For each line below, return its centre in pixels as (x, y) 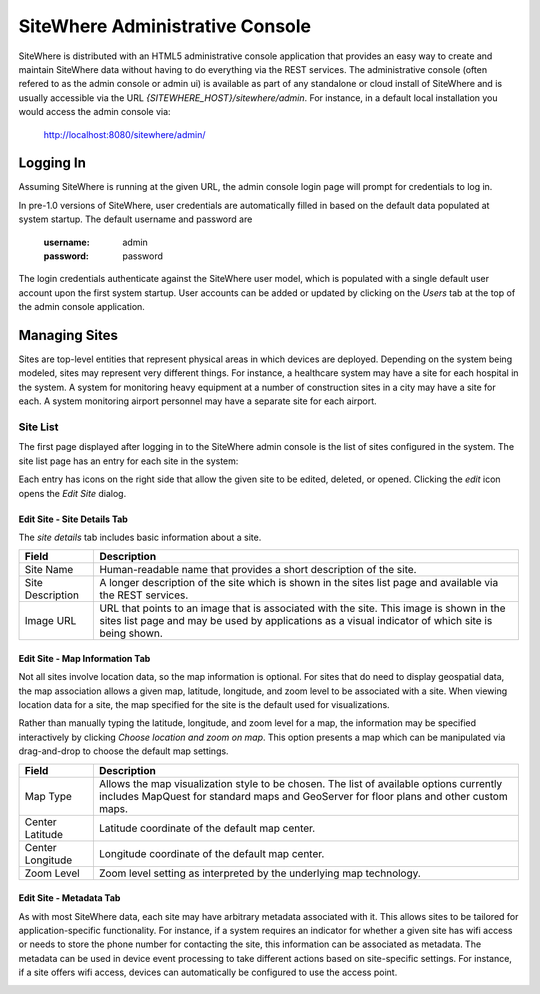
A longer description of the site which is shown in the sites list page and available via (299, 583)
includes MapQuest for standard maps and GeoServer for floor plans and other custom (303, 796)
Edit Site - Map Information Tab (84, 658)
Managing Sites (68, 335)
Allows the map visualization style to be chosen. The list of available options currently (300, 783)
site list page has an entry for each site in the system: (128, 461)
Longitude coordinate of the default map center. (211, 853)
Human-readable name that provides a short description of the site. (258, 570)
